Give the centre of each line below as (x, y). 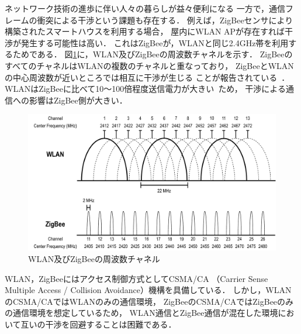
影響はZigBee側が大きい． (78, 100)
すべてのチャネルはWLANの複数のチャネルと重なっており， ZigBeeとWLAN (149, 65)
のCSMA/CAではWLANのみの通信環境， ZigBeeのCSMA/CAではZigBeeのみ (149, 301)
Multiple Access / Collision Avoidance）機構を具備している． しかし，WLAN (148, 290)
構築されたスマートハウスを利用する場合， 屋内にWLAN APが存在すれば (145, 31)
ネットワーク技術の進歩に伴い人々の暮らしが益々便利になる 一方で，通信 (145, 8)
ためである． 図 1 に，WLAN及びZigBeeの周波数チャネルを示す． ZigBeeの (153, 54)
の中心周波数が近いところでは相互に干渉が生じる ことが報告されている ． (147, 77)
